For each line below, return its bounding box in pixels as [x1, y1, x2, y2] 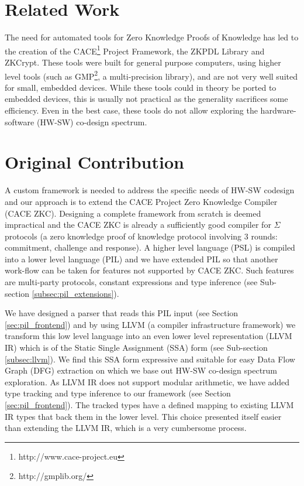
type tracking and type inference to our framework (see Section [5, 387, 231, 399]
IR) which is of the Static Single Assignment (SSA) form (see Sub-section [5, 341, 268, 354]
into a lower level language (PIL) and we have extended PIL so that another [5, 252, 278, 265]
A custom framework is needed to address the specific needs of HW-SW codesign [5, 184, 295, 196]
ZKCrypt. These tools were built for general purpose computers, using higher [5, 56, 281, 68]
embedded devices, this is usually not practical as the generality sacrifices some [5, 93, 288, 105]
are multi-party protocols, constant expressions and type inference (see [5, 276, 258, 288]
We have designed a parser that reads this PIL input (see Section [5, 307, 239, 319]
